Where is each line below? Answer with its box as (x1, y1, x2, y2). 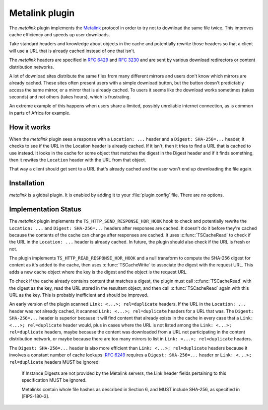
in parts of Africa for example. (9, 110, 70, 116)
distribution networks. (9, 64, 54, 70)
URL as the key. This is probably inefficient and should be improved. (9, 292, 148, 298)
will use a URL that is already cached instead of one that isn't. (9, 48, 135, 54)
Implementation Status (9, 205, 81, 214)
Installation (9, 179, 45, 187)
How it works (9, 123, 51, 131)
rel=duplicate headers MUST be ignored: (9, 359, 100, 365)
